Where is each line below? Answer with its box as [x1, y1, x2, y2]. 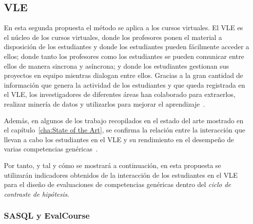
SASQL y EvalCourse [4, 209, 90, 222]
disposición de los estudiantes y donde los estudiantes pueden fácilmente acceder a [4, 41, 250, 52]
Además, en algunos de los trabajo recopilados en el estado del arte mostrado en [4, 115, 244, 125]
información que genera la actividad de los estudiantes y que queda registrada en [4, 79, 245, 90]
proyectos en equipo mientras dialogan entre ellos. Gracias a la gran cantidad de [4, 70, 243, 80]
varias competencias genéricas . [4, 144, 98, 154]
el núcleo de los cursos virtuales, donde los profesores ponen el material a [4, 32, 222, 42]
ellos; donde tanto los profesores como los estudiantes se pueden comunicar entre [4, 51, 244, 61]
